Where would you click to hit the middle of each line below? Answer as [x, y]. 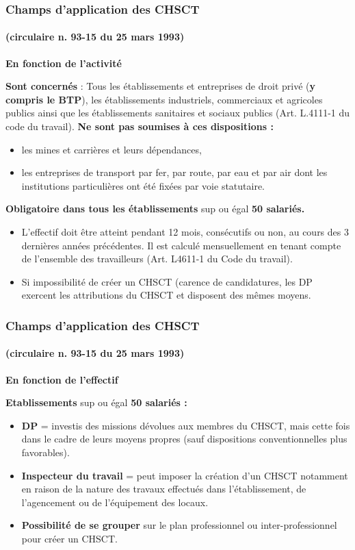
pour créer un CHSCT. [69, 538]
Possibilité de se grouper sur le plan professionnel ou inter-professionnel [179, 525]
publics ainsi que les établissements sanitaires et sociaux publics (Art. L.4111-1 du [178, 113]
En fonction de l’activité [64, 63]
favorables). [45, 452]
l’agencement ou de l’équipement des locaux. [115, 502]
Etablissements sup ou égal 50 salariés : [96, 402]
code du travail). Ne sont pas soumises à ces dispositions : [140, 126]
